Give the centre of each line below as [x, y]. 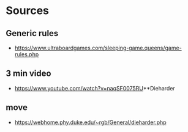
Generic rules [32, 33]
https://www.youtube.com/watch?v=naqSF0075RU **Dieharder [95, 88]
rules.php [27, 54]
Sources [28, 11]
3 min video [28, 74]
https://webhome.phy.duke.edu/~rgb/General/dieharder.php [90, 122]
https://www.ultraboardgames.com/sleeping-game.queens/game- [98, 48]
